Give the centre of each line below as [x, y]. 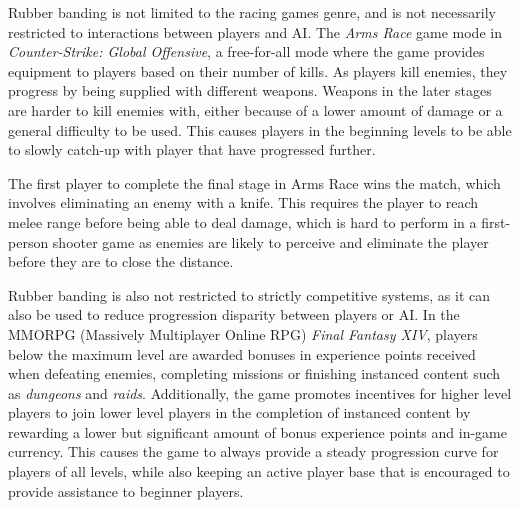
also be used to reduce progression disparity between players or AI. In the [234, 314]
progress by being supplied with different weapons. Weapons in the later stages [250, 90]
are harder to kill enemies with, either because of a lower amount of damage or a [255, 109]
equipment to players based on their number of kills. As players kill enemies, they [258, 70]
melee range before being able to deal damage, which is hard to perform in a [242, 221]
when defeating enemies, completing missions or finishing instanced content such [254, 373]
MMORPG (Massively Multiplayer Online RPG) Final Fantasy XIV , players [243, 333]
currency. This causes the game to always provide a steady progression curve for [253, 451]
